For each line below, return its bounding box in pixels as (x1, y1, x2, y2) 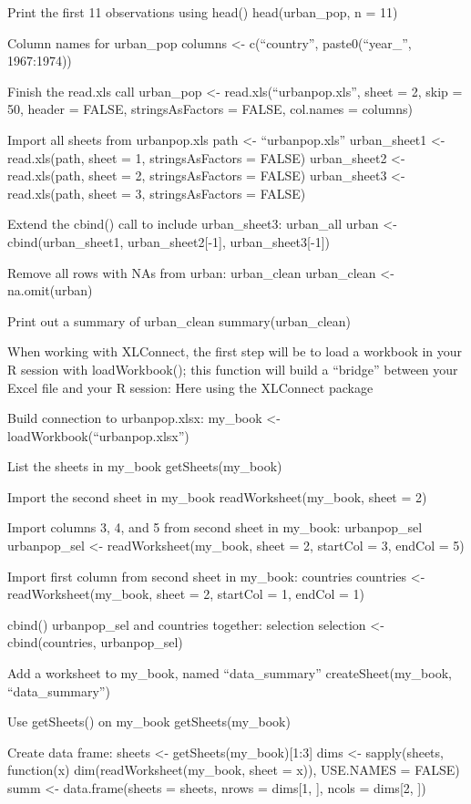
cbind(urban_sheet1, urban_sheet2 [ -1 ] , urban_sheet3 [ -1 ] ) (7, 232, 330, 251)
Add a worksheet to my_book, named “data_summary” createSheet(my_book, (7, 664, 452, 683)
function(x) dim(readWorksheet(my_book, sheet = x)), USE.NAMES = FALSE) (7, 760, 460, 779)
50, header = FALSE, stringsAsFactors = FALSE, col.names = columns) (7, 99, 413, 119)
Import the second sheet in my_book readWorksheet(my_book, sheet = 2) (7, 487, 427, 506)
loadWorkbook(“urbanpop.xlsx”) (7, 426, 189, 445)
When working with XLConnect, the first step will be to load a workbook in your (7, 342, 463, 361)
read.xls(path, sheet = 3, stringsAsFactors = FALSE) (7, 183, 306, 202)
